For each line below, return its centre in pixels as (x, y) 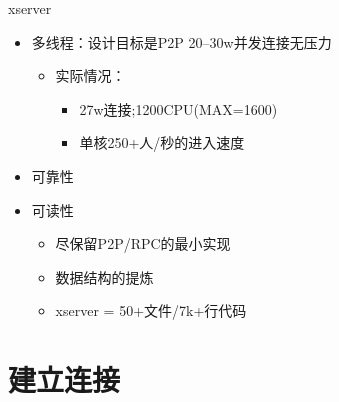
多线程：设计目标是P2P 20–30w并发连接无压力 (181, 41)
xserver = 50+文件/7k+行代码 (151, 310)
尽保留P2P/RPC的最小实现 (143, 243)
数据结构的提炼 (104, 276)
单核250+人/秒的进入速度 (162, 142)
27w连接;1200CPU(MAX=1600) (178, 108)
